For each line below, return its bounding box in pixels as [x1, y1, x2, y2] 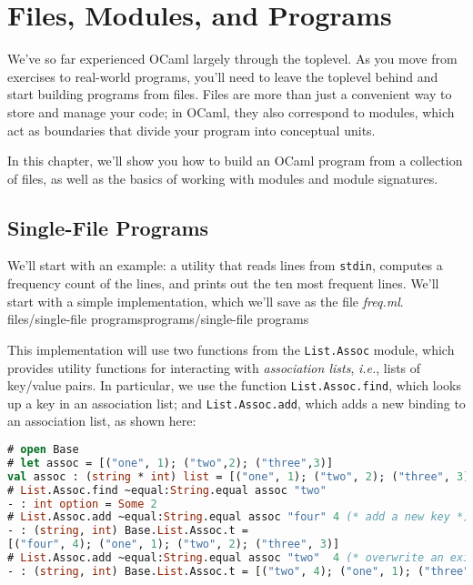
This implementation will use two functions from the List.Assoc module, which [7, 339, 455, 358]
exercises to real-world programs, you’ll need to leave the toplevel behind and [7, 66, 438, 86]
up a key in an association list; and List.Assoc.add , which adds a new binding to [7, 393, 466, 412]
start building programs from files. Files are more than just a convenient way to [7, 85, 452, 104]
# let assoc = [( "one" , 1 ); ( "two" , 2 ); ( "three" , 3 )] [7, 456, 334, 469]
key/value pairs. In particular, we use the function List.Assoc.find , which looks [7, 376, 461, 395]
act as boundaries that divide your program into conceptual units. [7, 120, 376, 139]
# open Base [7, 443, 79, 457]
